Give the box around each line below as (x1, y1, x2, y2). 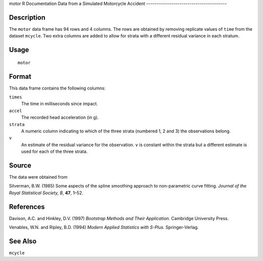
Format (9, 72, 32, 80)
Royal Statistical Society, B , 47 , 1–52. (9, 190, 83, 196)
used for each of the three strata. (21, 149, 88, 154)
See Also (9, 237, 37, 245)
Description (9, 13, 46, 21)
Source (9, 161, 32, 169)
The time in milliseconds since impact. (21, 101, 98, 107)
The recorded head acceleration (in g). (21, 114, 99, 120)
